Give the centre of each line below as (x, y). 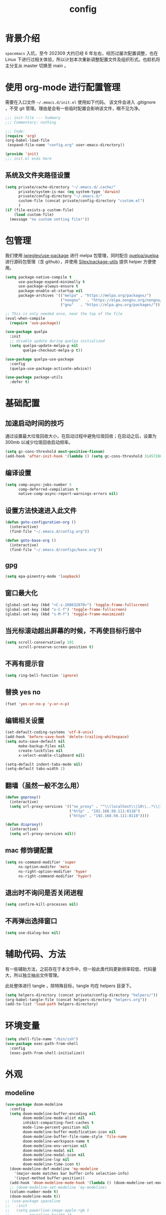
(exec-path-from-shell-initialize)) (47, 1053)
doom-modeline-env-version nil (55, 1146)
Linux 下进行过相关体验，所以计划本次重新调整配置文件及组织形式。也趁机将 (83, 59)
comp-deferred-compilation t (48, 489)
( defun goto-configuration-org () (41, 522)
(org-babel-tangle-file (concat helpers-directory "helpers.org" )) (76, 999)
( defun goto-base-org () (31, 540)
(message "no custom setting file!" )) (50, 219)
